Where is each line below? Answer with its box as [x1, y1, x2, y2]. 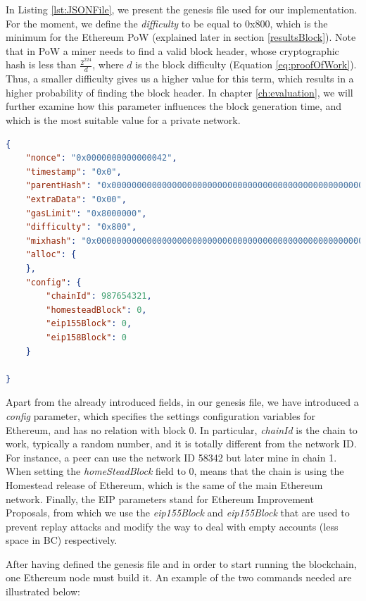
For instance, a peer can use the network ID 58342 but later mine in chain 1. [6, 450, 337, 464]
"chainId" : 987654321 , [46, 291, 152, 302]
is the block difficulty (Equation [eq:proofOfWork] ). [135, 57, 357, 72]
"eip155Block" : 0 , [46, 318, 132, 329]
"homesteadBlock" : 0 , [46, 304, 147, 315]
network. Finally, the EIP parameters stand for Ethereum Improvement [6, 491, 314, 506]
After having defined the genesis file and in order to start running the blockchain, [6, 556, 357, 571]
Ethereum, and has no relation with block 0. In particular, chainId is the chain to [6, 422, 358, 437]
